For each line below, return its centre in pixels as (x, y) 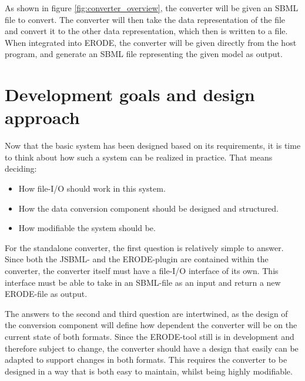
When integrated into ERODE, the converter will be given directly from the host (151, 42)
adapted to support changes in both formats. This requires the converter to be (146, 360)
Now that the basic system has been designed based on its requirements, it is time (153, 146)
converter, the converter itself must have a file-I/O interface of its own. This (142, 271)
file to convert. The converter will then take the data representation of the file (145, 19)
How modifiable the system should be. (87, 228)
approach (42, 117)
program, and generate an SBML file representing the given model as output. (144, 54)
